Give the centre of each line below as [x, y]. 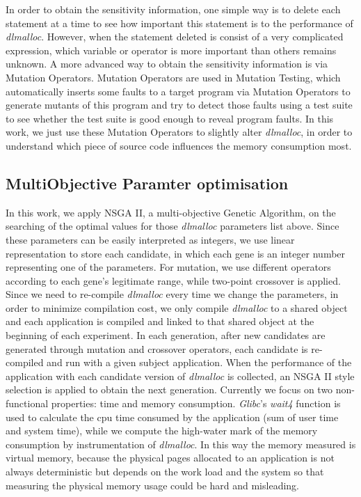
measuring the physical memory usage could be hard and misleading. [152, 485]
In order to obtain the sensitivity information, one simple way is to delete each [173, 9]
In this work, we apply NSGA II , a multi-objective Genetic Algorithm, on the [171, 212]
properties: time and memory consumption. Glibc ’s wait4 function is [196, 403]
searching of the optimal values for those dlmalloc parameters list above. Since [173, 226]
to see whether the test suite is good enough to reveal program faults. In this [170, 118]
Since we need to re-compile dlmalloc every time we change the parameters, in [172, 294]
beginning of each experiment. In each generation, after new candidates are [166, 335]
